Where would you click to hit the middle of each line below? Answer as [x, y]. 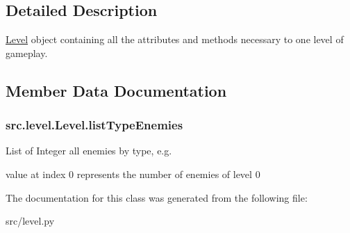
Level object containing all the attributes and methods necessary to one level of [175, 39]
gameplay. [27, 53]
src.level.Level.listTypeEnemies [94, 125]
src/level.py [30, 221]
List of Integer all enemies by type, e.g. [89, 151]
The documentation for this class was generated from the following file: [157, 197]
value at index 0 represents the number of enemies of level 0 [133, 174]
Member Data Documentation [116, 90]
